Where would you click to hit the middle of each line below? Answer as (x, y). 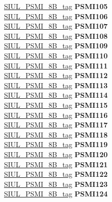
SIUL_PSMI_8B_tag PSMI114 (56, 95)
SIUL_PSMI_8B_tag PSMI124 (56, 194)
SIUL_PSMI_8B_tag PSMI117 (56, 125)
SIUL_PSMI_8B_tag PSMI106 (56, 16)
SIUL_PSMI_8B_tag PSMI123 (56, 184)
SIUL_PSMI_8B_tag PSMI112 (56, 75)
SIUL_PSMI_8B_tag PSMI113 (56, 85)
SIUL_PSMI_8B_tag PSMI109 (56, 46)
